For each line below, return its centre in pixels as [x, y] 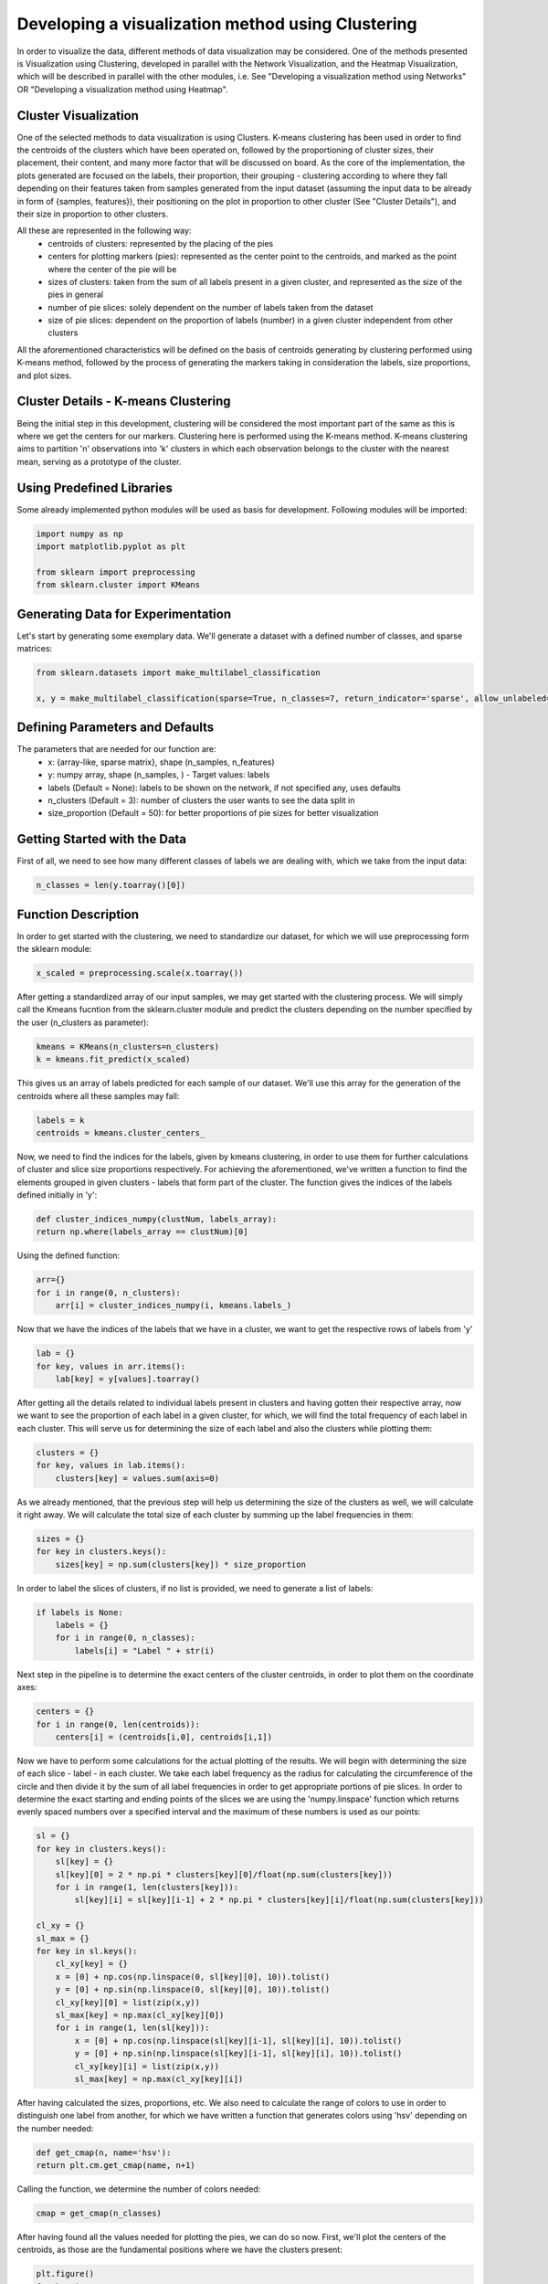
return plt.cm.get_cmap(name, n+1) [116, 2166]
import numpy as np [79, 534]
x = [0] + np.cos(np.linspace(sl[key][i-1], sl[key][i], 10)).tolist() [238, 2041]
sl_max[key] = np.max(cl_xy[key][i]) [159, 2079]
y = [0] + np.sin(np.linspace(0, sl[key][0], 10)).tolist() [193, 1990]
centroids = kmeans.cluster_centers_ [121, 1132]
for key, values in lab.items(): [111, 1465]
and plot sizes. [44, 375]
